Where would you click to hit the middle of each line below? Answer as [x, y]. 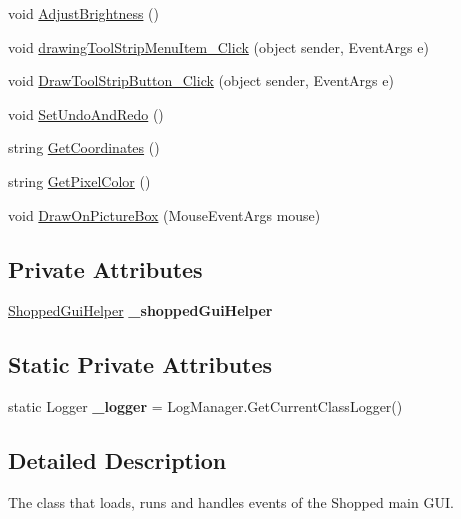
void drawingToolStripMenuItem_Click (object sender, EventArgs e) [218, 46]
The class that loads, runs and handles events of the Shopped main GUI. [231, 501]
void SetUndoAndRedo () [86, 113]
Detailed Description [117, 460]
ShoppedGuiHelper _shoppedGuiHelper [140, 310]
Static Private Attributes [140, 364]
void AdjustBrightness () [83, 13]
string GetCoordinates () [84, 147]
